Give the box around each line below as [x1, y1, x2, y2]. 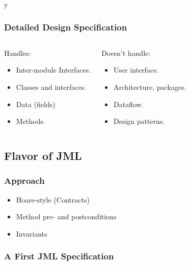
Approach [4, 174, 45, 187]
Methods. [16, 116, 45, 126]
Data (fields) [16, 98, 56, 109]
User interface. [113, 64, 159, 75]
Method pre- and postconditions [16, 211, 117, 222]
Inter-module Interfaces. [16, 64, 91, 75]
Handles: [4, 47, 31, 58]
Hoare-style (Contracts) [16, 194, 90, 205]
